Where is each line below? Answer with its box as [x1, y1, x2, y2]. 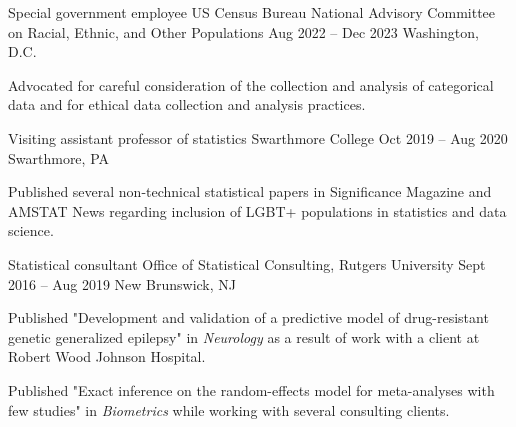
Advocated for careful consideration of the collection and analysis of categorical [8, 74, 494, 95]
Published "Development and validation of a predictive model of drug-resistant [8, 307, 489, 328]
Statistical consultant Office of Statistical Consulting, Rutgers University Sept [8, 253, 486, 274]
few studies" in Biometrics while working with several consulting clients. [8, 399, 450, 420]
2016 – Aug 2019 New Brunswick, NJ [8, 273, 236, 294]
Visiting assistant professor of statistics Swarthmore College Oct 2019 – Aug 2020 [8, 127, 508, 148]
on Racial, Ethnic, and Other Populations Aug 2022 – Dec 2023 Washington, [8, 21, 479, 42]
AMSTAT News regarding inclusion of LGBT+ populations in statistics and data [8, 200, 507, 221]
